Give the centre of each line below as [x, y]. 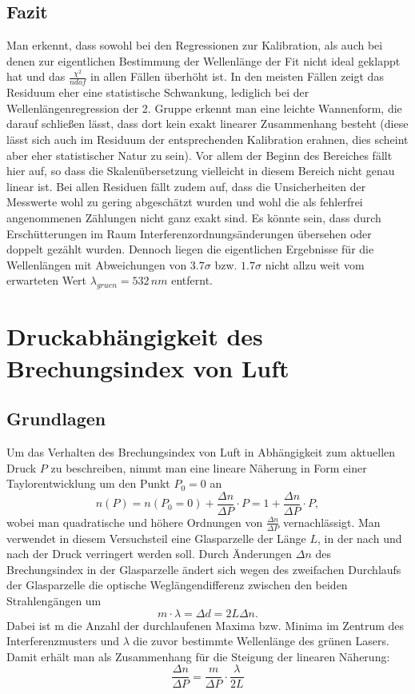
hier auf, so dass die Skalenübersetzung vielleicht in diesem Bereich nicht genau [201, 171]
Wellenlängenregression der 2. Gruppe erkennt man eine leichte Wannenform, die [204, 108]
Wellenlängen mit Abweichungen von [97, 264]
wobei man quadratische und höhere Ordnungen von [135, 522]
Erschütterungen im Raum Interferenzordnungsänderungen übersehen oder [189, 233]
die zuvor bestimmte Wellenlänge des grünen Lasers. [261, 641]
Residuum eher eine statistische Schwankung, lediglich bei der [158, 92]
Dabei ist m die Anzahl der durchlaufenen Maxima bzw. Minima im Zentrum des [206, 625]
